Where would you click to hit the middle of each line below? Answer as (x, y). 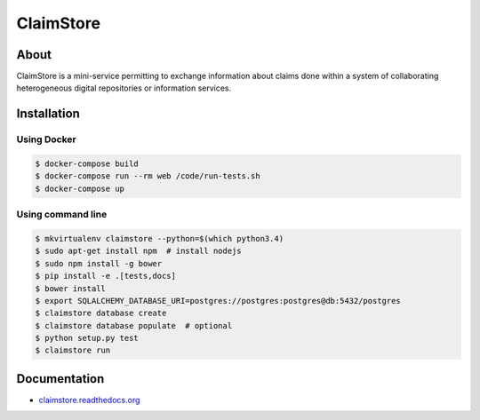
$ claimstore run (73, 350)
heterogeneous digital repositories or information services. (124, 88)
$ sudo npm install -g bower (99, 263)
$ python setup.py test (87, 338)
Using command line (62, 215)
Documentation (60, 379)
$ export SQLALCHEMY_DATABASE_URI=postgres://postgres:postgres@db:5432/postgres (218, 301)
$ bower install (71, 288)
